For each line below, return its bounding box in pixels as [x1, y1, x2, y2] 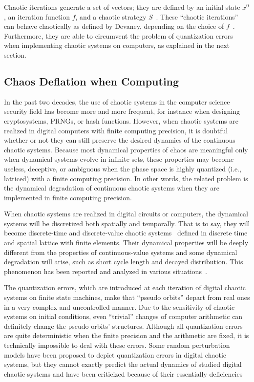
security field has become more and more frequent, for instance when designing [4, 106, 240, 116]
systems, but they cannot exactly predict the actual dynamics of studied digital [4, 359, 242, 369]
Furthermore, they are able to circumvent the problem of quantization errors [4, 30, 233, 41]
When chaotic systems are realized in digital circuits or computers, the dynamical [4, 209, 248, 219]
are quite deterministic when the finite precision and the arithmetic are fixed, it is [4, 330, 249, 340]
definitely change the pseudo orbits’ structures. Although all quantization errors [4, 320, 243, 331]
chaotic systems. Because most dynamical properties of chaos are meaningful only [4, 144, 248, 154]
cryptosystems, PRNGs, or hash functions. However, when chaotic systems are [4, 115, 239, 126]
